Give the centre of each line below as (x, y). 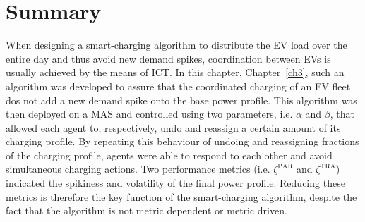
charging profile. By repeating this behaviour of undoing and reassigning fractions (182, 141)
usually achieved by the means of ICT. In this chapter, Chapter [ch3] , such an (175, 72)
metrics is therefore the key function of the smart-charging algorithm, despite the (181, 196)
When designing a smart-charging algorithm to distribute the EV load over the (176, 45)
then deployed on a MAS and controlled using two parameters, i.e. (149, 114)
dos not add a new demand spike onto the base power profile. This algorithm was (181, 100)
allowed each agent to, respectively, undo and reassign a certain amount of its (173, 127)
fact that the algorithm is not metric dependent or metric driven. (146, 210)
